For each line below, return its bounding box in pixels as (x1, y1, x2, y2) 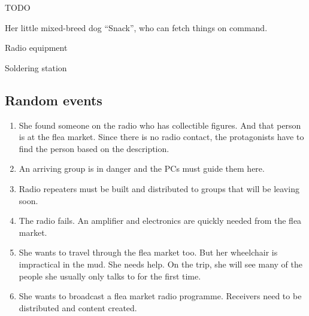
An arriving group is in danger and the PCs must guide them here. (19, 162, 265, 175)
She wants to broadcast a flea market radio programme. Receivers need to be (19, 290, 302, 302)
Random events (5, 90, 102, 109)
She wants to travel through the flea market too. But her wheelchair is (19, 246, 278, 259)
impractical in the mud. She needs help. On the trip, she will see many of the (19, 257, 302, 270)
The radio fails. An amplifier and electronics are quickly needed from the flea (19, 214, 302, 227)
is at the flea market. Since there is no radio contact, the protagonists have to (19, 130, 304, 143)
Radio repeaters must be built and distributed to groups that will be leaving (19, 182, 299, 195)
